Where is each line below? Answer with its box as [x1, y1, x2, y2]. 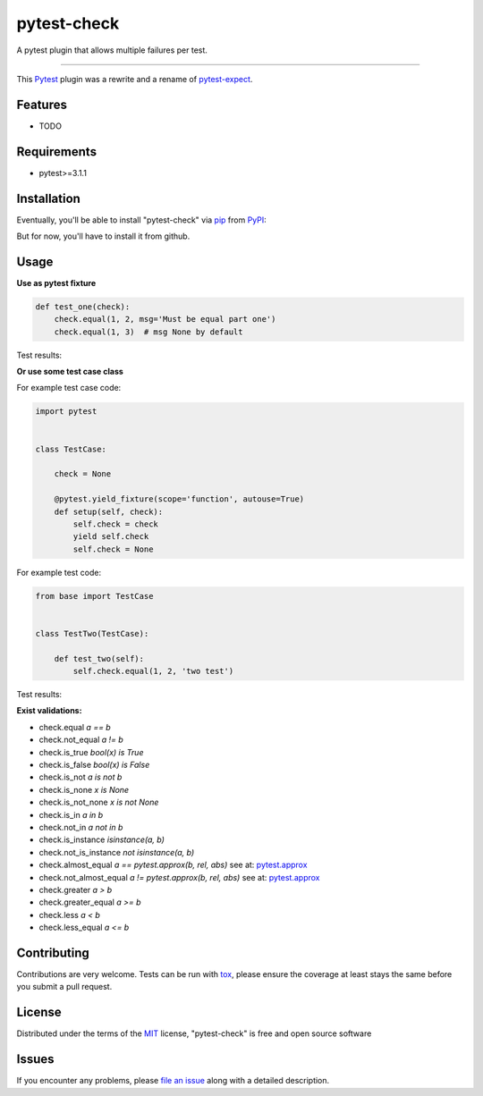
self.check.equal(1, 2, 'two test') [72, 666, 234, 677]
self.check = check [72, 518, 158, 529]
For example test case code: [16, 383, 122, 393]
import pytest [35, 407, 97, 417]
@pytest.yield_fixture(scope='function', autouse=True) [54, 494, 305, 504]
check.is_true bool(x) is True [38, 746, 144, 757]
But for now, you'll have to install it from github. [16, 231, 191, 241]
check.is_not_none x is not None [38, 797, 159, 808]
